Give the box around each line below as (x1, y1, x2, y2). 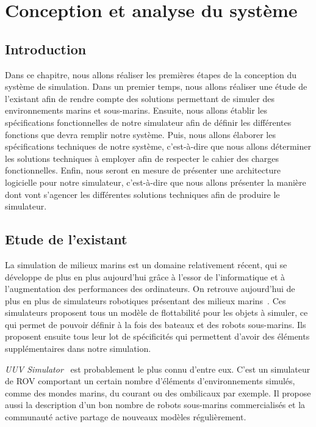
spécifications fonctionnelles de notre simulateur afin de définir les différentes (5, 115, 292, 128)
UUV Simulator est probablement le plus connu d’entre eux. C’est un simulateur (5, 362, 311, 375)
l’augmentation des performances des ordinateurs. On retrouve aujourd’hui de (5, 282, 295, 295)
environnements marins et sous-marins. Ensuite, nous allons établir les (5, 104, 267, 117)
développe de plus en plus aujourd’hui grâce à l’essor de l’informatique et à (5, 270, 285, 283)
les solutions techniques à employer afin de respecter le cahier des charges (5, 151, 279, 164)
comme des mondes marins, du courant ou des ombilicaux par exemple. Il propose (5, 386, 311, 399)
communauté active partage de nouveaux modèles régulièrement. (5, 411, 246, 423)
